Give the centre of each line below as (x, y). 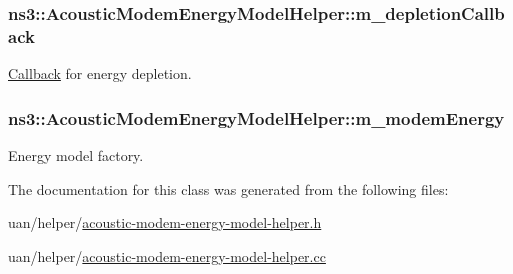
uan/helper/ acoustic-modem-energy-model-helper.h (165, 222)
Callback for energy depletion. (100, 73)
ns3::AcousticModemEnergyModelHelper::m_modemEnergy (256, 117)
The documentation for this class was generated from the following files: (228, 188)
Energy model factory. (76, 154)
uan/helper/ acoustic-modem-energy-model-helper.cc (167, 255)
